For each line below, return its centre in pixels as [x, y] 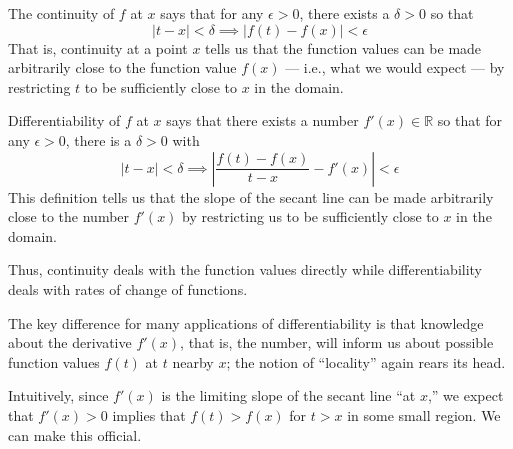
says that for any [212, 13]
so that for [470, 120]
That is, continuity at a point [98, 47]
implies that [149, 414]
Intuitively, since [58, 395]
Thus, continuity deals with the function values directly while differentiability [245, 269]
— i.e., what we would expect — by [395, 67]
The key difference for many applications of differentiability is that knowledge [246, 322]
